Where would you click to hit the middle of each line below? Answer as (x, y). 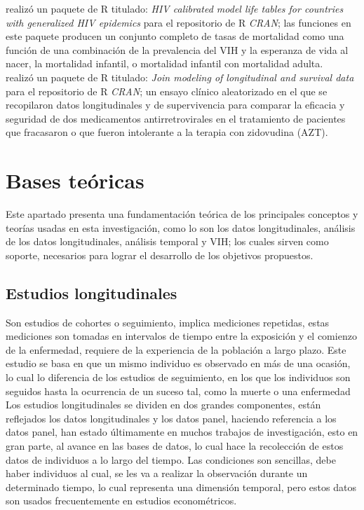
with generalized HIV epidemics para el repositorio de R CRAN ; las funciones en (178, 22)
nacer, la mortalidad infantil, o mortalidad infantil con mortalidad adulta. (164, 63)
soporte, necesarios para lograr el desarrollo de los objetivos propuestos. (160, 255)
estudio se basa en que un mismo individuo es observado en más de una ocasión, (178, 363)
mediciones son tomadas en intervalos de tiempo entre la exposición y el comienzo (181, 336)
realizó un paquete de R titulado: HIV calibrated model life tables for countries (175, 8)
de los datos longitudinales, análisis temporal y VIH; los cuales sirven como (167, 241)
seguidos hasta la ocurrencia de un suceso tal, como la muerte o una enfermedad (178, 391)
